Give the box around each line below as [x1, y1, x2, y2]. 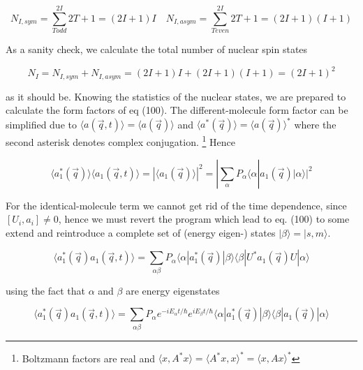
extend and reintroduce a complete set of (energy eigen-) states [6, 225, 276, 239]
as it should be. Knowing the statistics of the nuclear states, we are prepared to [6, 89, 346, 103]
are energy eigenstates [126, 283, 220, 297]
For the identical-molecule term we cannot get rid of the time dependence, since [6, 198, 347, 212]
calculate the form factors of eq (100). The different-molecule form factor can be [6, 103, 348, 117]
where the [294, 117, 336, 131]
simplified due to [6, 117, 77, 131]
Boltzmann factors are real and [22, 350, 155, 365]
